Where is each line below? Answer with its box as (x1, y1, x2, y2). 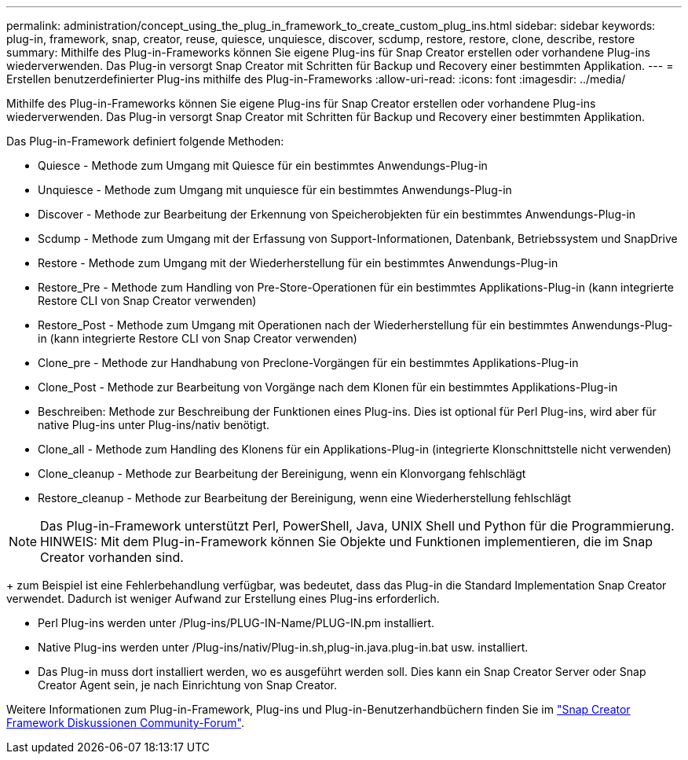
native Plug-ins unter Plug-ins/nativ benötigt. (38, 418, 269, 431)
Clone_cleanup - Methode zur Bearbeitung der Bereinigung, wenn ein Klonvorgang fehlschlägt (38, 467, 526, 480)
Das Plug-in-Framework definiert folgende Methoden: (6, 134, 284, 148)
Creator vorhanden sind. (40, 549, 184, 565)
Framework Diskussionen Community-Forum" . (6, 716, 244, 729)
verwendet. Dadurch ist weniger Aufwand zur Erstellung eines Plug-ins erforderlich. (6, 592, 440, 605)
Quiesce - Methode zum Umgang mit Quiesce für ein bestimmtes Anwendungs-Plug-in (38, 159, 488, 172)
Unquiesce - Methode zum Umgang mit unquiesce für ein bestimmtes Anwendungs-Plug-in (38, 183, 512, 196)
